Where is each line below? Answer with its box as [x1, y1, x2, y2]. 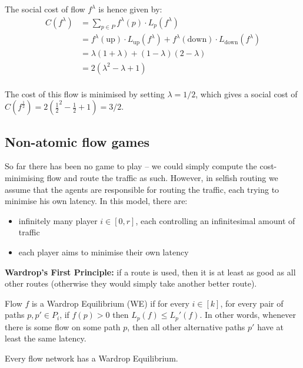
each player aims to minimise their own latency [18, 245, 189, 258]
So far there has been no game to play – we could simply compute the [5, 160, 257, 172]
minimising [5, 171, 44, 183]
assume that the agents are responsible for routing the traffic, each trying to [5, 183, 279, 195]
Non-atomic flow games [5, 132, 150, 150]
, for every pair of [220, 297, 284, 309]
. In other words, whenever [199, 308, 296, 321]
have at [257, 320, 284, 333]
